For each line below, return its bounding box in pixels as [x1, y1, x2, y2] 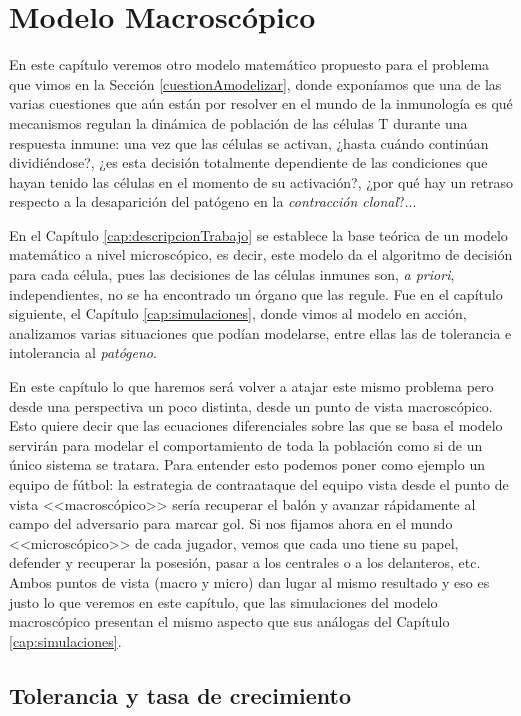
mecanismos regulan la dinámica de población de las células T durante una [9, 112, 468, 133]
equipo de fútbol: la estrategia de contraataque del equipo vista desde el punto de [9, 474, 509, 494]
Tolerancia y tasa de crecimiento [9, 679, 351, 710]
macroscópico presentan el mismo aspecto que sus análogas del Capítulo [9, 611, 450, 632]
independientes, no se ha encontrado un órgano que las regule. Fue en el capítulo [9, 283, 503, 304]
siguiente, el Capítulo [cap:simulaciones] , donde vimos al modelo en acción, [9, 303, 467, 324]
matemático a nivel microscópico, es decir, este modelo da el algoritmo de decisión [9, 244, 513, 265]
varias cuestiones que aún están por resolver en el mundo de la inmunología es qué [9, 93, 513, 114]
